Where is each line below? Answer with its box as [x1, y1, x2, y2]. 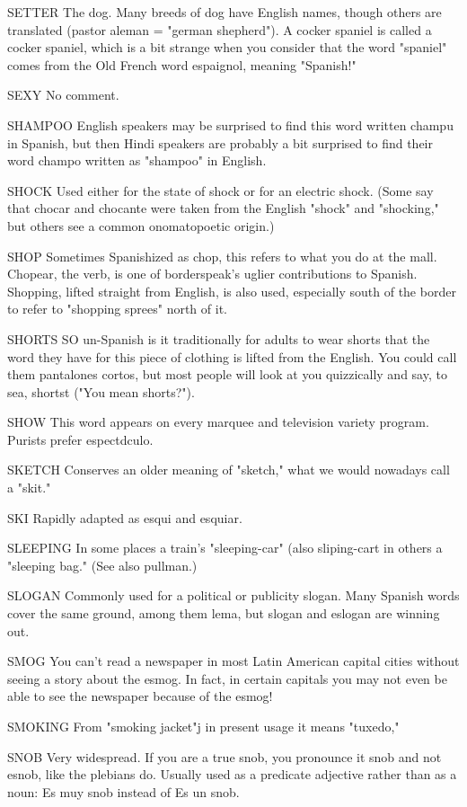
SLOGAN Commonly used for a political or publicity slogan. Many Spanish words [7, 586, 460, 605]
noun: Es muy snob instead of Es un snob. [7, 782, 240, 801]
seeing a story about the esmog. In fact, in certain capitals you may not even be [7, 669, 447, 687]
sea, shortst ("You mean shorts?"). [7, 382, 195, 401]
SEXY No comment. [7, 85, 119, 104]
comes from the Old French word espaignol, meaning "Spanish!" [7, 55, 357, 74]
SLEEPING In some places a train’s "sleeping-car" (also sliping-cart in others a [7, 538, 443, 557]
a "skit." [7, 478, 51, 497]
